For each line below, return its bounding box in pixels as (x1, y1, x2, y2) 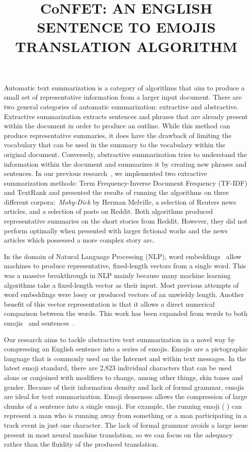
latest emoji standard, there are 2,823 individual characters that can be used (4, 363, 232, 373)
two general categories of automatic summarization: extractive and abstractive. (4, 101, 239, 111)
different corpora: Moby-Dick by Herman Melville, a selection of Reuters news (4, 196, 236, 207)
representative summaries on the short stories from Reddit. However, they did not (4, 216, 248, 226)
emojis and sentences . (4, 318, 75, 328)
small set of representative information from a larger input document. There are (4, 92, 242, 102)
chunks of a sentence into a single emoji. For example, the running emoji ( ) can (4, 400, 242, 411)
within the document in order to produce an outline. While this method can (4, 121, 230, 131)
